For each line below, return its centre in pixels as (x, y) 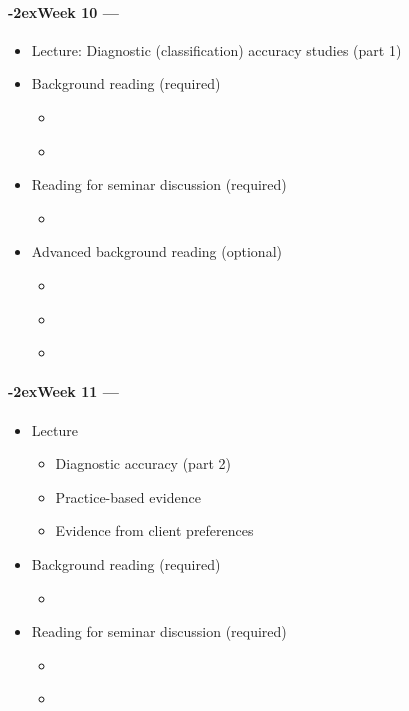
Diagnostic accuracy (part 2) (143, 463)
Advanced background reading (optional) (156, 251)
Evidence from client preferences (154, 530)
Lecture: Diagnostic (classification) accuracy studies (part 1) (216, 49)
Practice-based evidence (128, 496)
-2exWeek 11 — (63, 391)
